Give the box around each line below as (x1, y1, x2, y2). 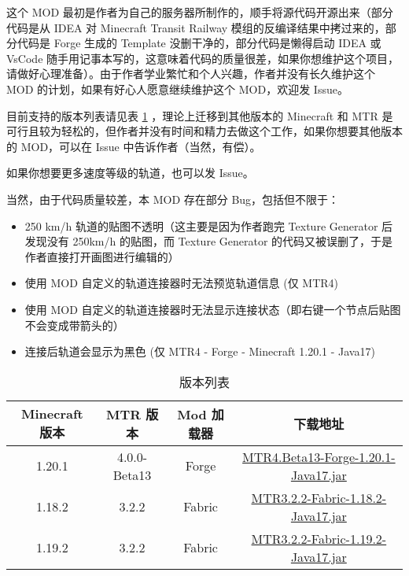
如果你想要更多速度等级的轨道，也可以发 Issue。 (6, 164, 254, 181)
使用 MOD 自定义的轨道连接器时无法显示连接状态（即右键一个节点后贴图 (24, 301, 401, 317)
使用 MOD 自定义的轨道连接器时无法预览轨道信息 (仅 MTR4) (24, 275, 339, 291)
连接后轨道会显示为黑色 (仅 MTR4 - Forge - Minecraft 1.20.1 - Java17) (24, 343, 375, 360)
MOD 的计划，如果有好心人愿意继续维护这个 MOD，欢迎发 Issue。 (6, 80, 348, 97)
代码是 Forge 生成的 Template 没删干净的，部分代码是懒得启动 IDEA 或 (17, 35, 381, 51)
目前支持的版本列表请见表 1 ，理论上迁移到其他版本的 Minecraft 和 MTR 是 (6, 107, 393, 124)
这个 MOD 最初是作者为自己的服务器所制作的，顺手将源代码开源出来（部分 (6, 4, 393, 20)
